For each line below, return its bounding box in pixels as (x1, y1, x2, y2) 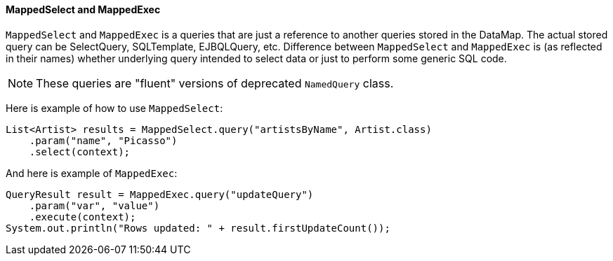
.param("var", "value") (29, 199, 160, 211)
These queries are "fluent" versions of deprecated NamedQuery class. (36, 76, 394, 90)
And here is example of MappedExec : (6, 167, 178, 179)
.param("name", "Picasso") (29, 134, 178, 146)
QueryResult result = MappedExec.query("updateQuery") (6, 188, 314, 200)
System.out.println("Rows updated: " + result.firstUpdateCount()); (6, 222, 390, 234)
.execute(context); (29, 211, 136, 223)
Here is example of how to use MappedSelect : (6, 101, 223, 114)
